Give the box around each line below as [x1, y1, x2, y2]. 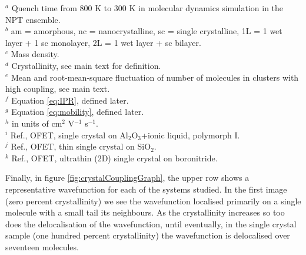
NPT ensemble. [5, 13, 61, 25]
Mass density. [11, 48, 59, 60]
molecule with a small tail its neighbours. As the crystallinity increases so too [5, 206, 285, 218]
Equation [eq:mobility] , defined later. [11, 105, 144, 118]
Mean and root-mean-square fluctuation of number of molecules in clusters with [11, 71, 299, 83]
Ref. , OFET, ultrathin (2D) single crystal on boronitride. [11, 151, 218, 164]
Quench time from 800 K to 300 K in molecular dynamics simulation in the [11, 2, 284, 14]
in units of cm [12, 117, 62, 129]
